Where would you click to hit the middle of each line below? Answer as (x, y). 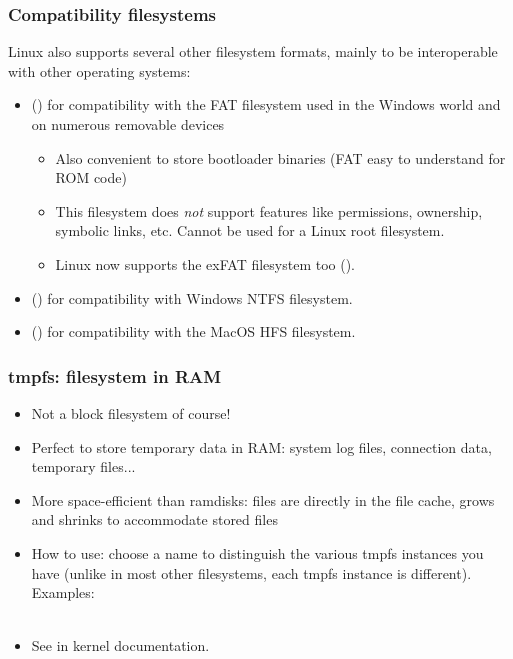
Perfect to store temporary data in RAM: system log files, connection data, (261, 446)
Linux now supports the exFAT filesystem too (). (205, 263)
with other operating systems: (99, 70)
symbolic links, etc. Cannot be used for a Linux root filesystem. (250, 230)
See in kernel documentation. (120, 645)
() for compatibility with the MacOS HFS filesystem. (193, 331)
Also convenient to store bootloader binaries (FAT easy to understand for (280, 157)
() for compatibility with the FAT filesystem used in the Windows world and (266, 104)
